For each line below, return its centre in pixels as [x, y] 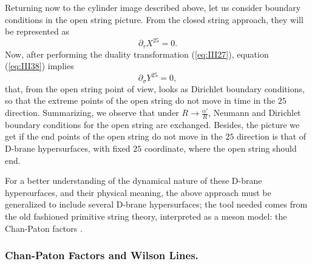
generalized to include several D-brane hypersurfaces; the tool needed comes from [156, 204]
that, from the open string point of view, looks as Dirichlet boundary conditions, [155, 88]
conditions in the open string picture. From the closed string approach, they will [154, 19]
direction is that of [272, 136]
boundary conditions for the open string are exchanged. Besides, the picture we [152, 124]
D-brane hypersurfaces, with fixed [68, 148]
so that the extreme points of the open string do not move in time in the [140, 100]
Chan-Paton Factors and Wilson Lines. [102, 255]
